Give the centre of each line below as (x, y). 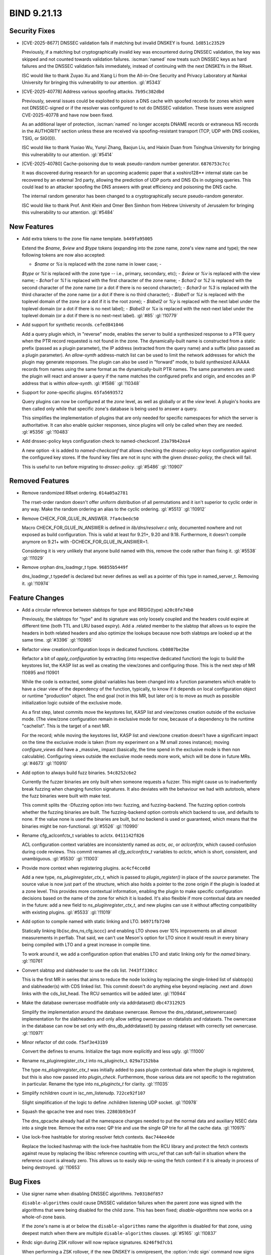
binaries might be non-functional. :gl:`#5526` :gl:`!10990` (80, 826)
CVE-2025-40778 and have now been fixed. (67, 115)
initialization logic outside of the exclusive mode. (72, 703)
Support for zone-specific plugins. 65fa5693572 (73, 392)
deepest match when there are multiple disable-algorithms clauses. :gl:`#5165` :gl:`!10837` (119, 1233)
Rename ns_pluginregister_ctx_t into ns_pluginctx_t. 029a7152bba (90, 1060)
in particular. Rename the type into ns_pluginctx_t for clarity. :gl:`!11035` (95, 1084)
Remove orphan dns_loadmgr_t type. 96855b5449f (75, 567)
